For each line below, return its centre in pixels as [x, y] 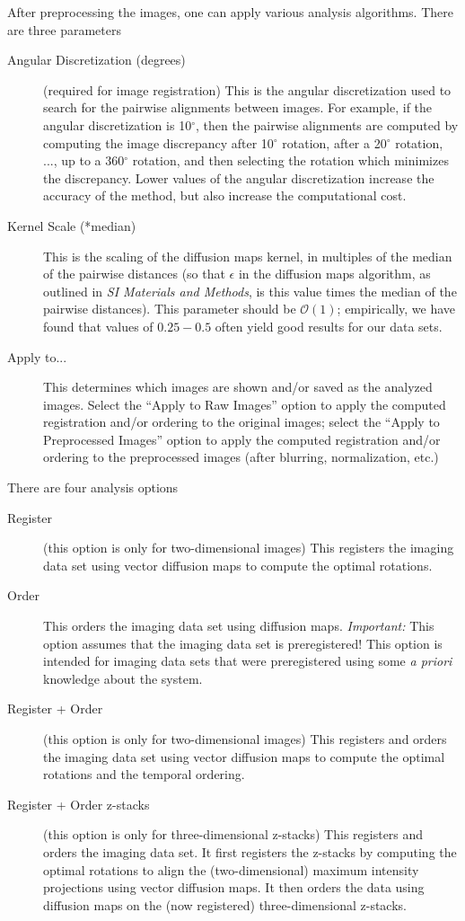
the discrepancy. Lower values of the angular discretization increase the [239, 177]
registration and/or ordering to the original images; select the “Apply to [241, 422]
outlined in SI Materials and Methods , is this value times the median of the [250, 291]
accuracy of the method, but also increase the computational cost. [225, 195]
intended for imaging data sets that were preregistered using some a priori [248, 661]
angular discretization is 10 [118, 124]
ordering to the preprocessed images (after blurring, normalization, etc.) [241, 457]
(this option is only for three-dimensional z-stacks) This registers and [233, 834]
